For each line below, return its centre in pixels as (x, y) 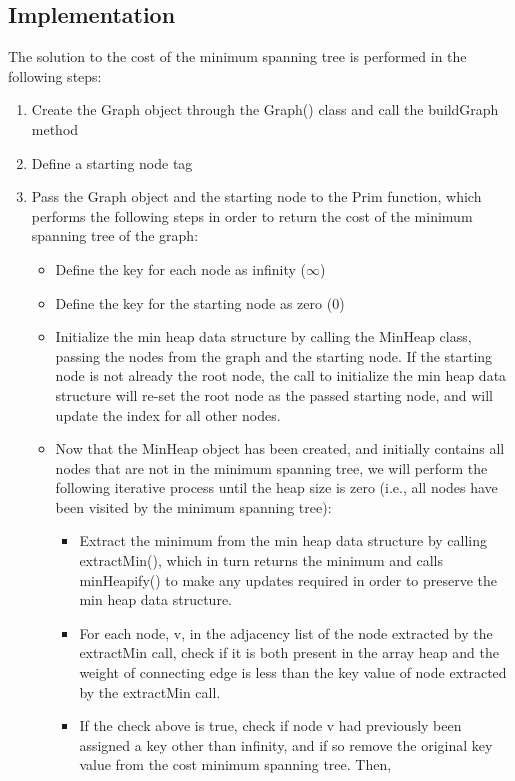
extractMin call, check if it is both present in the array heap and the (289, 652)
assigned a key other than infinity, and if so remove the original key (286, 744)
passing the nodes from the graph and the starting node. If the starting (274, 355)
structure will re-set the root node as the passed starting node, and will (274, 394)
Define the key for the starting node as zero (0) (200, 302)
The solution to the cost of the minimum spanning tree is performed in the (237, 56)
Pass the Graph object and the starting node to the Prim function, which (256, 196)
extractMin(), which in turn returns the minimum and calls (261, 560)
